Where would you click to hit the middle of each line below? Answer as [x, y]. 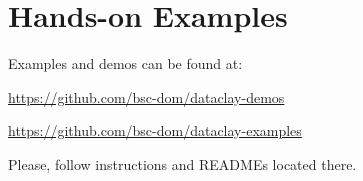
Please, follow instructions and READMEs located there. [182, 163]
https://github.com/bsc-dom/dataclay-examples [155, 130]
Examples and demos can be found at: [125, 63]
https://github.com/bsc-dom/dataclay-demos [146, 96]
